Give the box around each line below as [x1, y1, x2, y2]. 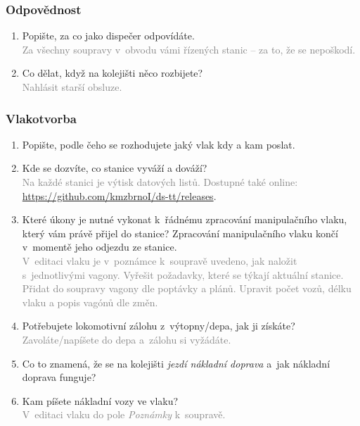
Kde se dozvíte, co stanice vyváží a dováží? [22, 161, 207, 175]
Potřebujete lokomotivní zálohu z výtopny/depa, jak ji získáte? [22, 318, 295, 333]
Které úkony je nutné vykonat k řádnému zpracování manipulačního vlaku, [22, 212, 347, 227]
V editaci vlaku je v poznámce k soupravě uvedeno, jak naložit [22, 253, 297, 268]
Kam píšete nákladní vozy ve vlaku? [22, 393, 179, 408]
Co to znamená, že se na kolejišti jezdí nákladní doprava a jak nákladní [22, 356, 330, 370]
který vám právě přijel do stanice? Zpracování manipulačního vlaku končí [22, 225, 338, 240]
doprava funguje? [22, 370, 96, 384]
